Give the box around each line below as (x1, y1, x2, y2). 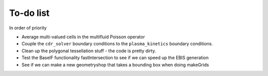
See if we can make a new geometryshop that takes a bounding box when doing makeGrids (21, 62, 209, 68)
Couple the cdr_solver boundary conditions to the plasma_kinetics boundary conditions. (21, 41, 213, 47)
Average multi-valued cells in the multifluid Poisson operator (21, 34, 145, 40)
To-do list (9, 7, 50, 18)
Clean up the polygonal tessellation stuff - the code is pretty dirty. (21, 48, 156, 54)
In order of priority (9, 25, 47, 31)
